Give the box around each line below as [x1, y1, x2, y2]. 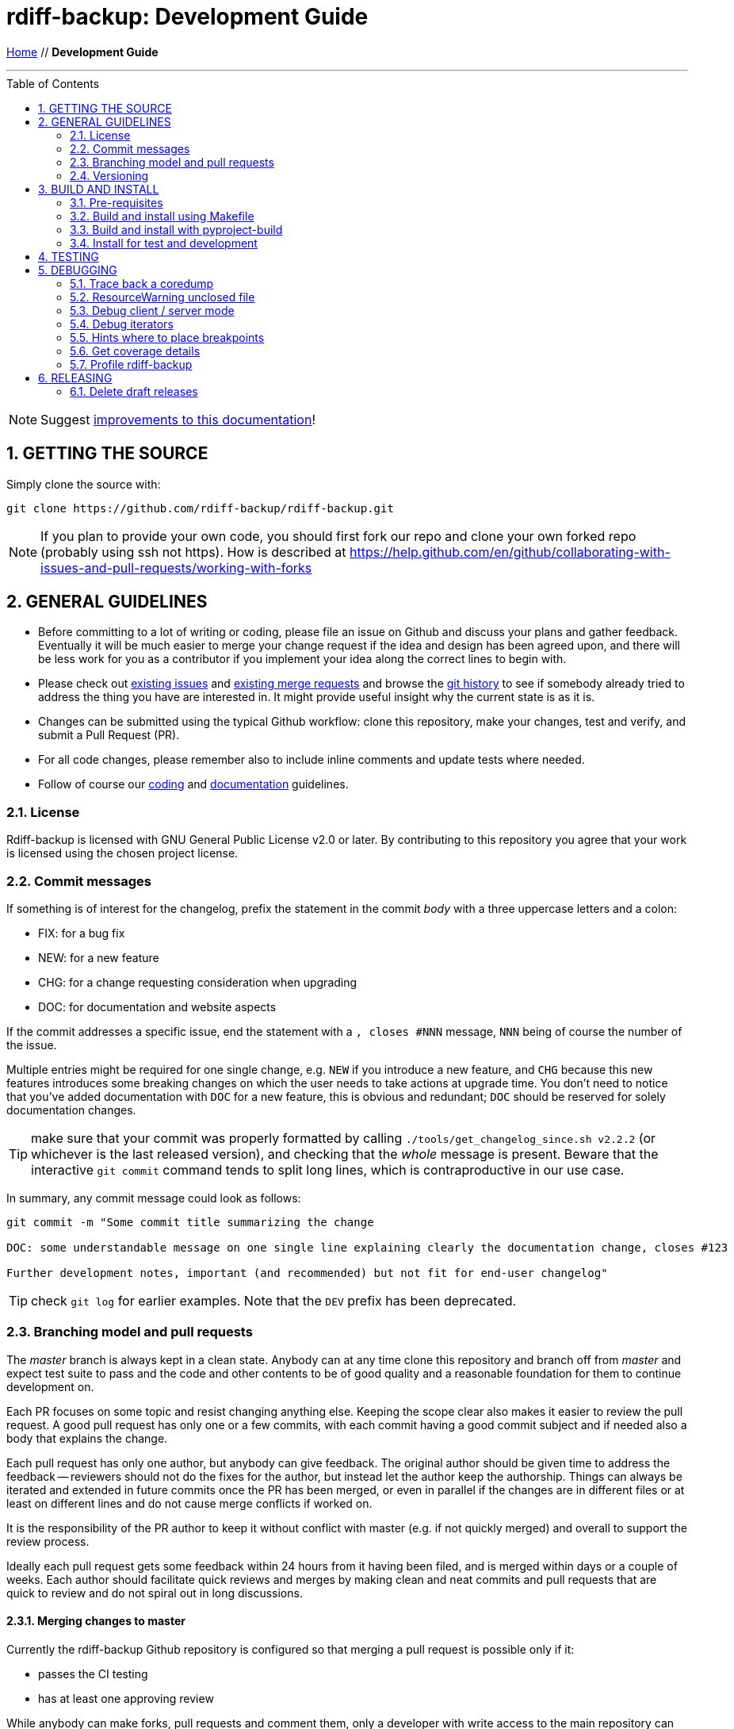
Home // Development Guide [6, 44, 159, 59]
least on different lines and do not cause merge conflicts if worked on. [6, 1496, 373, 1510]
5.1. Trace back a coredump [70, 276, 214, 290]
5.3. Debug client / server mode [70, 303, 235, 317]
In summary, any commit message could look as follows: [6, 1190, 301, 1205]
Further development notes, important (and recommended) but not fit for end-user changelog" [6, 1266, 608, 1279]
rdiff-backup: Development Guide [6, 3, 369, 30]
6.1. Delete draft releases [70, 384, 198, 398]
